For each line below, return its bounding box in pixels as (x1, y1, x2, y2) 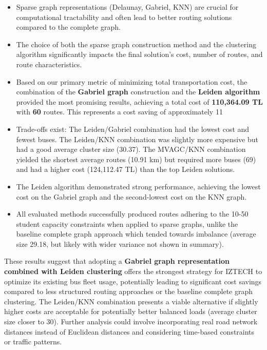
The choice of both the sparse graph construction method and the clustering (16, 38, 256, 49)
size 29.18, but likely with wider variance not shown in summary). (16, 238, 224, 249)
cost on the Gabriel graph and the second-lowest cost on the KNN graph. (16, 191, 247, 202)
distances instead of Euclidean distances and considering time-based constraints (4, 326, 255, 337)
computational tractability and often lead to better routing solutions (16, 11, 232, 22)
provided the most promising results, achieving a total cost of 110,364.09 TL (16, 96, 263, 107)
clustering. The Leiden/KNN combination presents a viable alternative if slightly (4, 296, 258, 306)
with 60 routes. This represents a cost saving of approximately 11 (16, 106, 223, 117)
